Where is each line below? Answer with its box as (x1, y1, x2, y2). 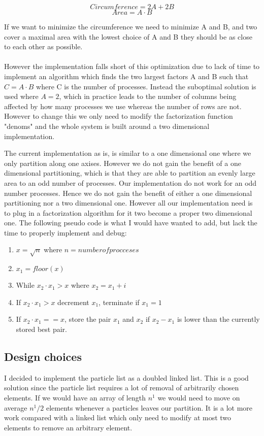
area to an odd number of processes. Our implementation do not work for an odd (4, 177, 257, 188)
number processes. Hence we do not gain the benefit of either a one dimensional (4, 187, 252, 198)
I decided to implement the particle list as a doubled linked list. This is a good (4, 372, 249, 383)
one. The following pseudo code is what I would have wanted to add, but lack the (4, 217, 257, 228)
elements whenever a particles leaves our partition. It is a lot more (46, 402, 253, 413)
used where (4, 91, 39, 102)
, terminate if (98, 296, 140, 307)
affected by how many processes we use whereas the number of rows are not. (4, 100, 242, 111)
